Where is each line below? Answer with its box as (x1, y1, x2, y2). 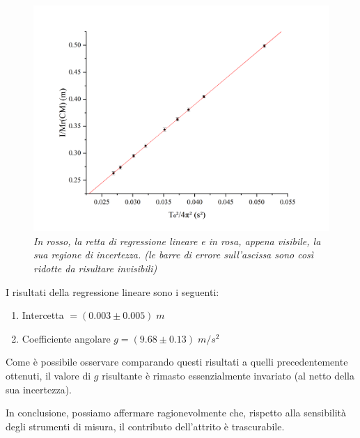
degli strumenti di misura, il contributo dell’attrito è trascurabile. (6, 419, 285, 433)
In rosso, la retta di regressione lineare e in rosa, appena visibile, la (33, 233, 321, 248)
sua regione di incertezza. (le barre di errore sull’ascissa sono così (33, 247, 314, 262)
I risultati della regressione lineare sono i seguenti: (6, 284, 219, 299)
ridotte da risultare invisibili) (33, 260, 157, 275)
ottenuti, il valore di (6, 368, 91, 382)
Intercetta (22, 308, 64, 322)
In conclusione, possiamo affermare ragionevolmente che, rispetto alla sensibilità (6, 405, 347, 420)
